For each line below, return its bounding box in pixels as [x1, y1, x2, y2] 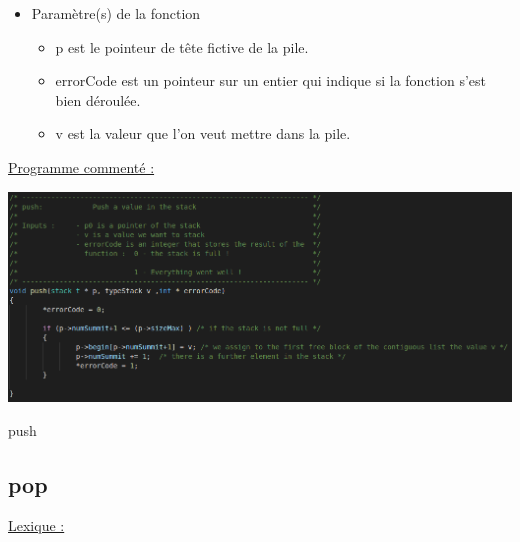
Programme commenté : [8, 156, 155, 177]
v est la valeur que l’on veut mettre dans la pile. [55, 123, 351, 144]
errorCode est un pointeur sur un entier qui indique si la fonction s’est [55, 70, 486, 91]
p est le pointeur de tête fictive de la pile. [55, 36, 309, 57]
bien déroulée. [55, 89, 141, 110]
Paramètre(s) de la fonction [31, 3, 201, 23]
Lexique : [8, 515, 65, 536]
